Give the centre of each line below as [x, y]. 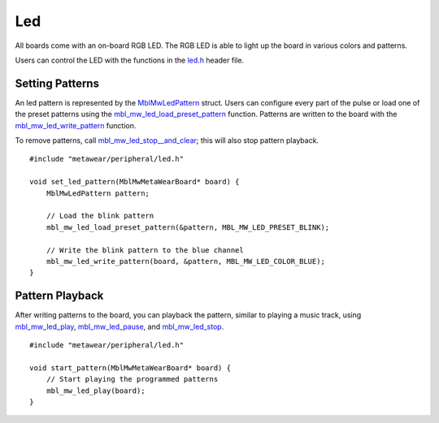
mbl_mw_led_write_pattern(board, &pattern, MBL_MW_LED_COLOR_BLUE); [185, 261]
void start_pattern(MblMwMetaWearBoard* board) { [130, 368]
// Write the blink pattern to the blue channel [145, 250]
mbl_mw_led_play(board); [96, 391]
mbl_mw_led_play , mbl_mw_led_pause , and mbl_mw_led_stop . [120, 326]
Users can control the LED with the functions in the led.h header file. [129, 60]
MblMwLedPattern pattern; [98, 193]
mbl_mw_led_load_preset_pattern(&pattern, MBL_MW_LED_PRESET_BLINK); [188, 227]
